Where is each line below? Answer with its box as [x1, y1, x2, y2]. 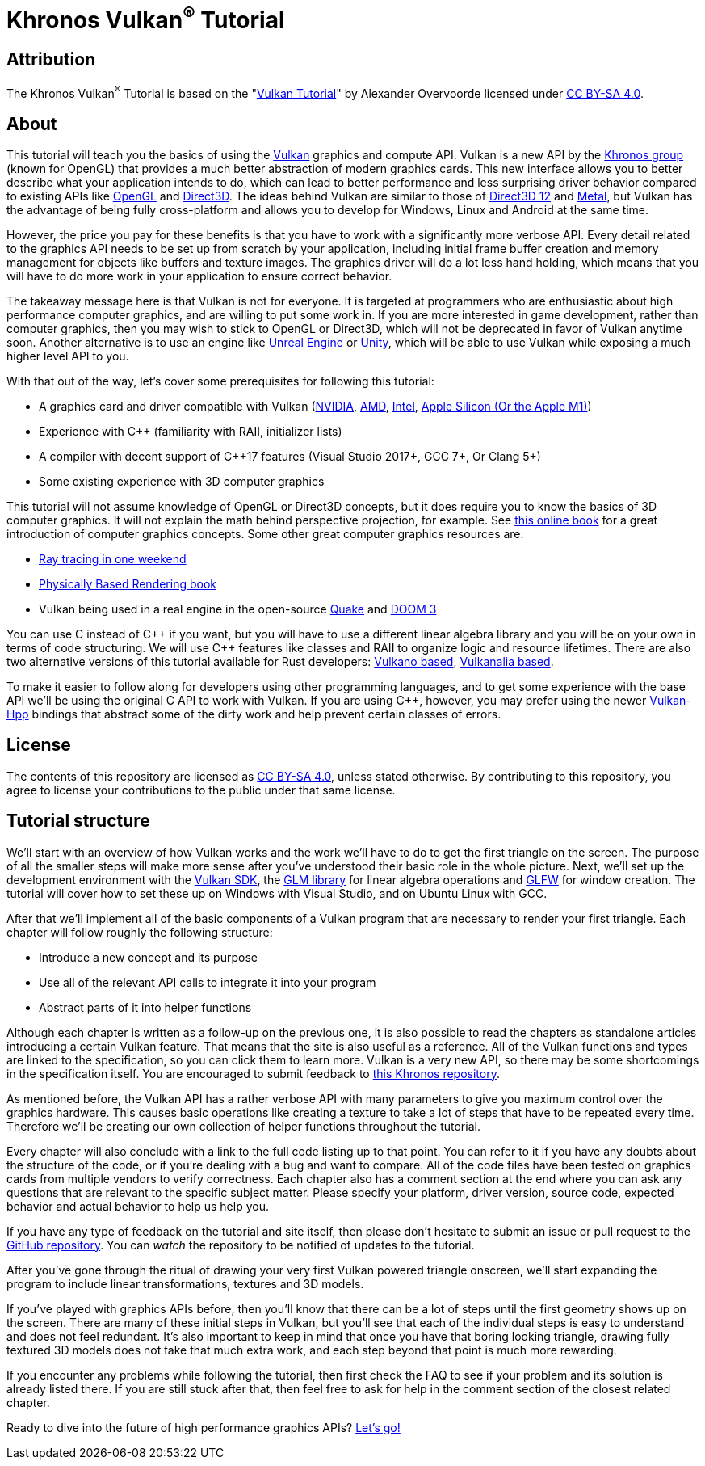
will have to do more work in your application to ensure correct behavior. [6, 269, 392, 283]
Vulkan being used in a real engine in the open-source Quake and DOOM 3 [39, 602, 437, 616]
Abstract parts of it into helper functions [39, 1000, 252, 1014]
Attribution [6, 49, 96, 70]
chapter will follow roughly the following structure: [6, 925, 273, 939]
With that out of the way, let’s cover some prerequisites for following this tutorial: [6, 374, 434, 388]
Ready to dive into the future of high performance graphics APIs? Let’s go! [6, 1420, 401, 1434]
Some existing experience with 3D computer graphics [39, 474, 325, 488]
